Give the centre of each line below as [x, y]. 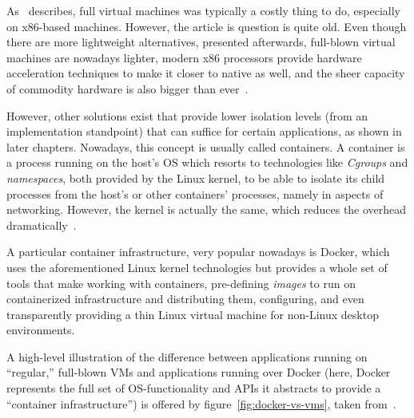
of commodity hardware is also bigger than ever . [127, 88]
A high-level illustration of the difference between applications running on [187, 356]
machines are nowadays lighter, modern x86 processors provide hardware [184, 57]
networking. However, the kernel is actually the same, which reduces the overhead [207, 209]
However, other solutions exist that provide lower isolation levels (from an [187, 115]
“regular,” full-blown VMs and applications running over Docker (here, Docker [199, 372]
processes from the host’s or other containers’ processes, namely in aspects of [195, 193]
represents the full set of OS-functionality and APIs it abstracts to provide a [194, 388]
